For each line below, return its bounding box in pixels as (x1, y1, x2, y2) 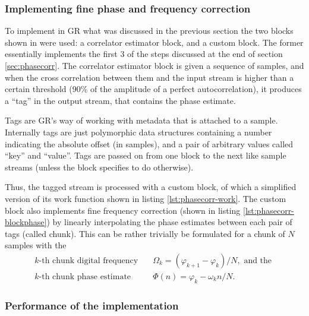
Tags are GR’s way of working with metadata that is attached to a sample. (5, 114, 278, 127)
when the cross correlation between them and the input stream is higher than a (5, 71, 294, 83)
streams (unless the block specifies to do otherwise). (5, 160, 194, 173)
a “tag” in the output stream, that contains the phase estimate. (5, 94, 236, 106)
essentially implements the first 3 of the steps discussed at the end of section (5, 48, 283, 60)
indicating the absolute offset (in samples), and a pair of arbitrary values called (5, 137, 294, 150)
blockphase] (5, 216, 47, 228)
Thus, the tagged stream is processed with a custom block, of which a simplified (5, 181, 297, 193)
